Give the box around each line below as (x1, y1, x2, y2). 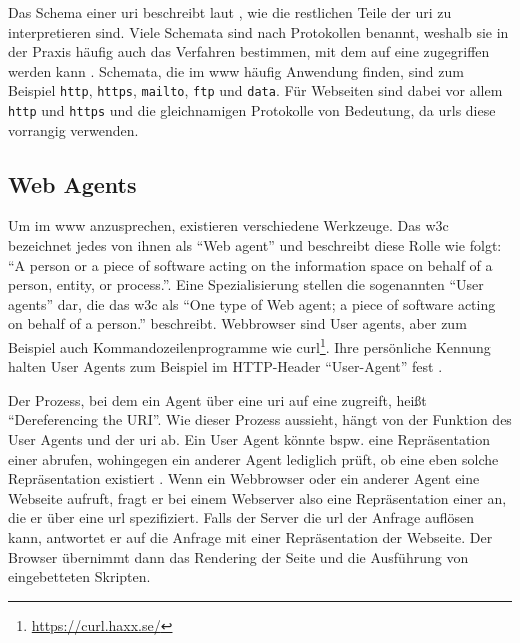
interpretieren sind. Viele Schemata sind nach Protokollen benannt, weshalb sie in (8, 21, 509, 42)
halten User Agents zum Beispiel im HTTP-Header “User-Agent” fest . (8, 356, 443, 377)
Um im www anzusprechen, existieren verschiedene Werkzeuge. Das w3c (8, 215, 449, 236)
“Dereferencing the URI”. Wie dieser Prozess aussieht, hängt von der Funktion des (8, 409, 512, 430)
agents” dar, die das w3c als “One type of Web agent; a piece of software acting (8, 293, 496, 314)
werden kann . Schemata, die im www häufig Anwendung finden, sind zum (8, 60, 464, 81)
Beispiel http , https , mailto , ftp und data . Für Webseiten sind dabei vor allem (8, 80, 503, 101)
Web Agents (8, 168, 137, 199)
